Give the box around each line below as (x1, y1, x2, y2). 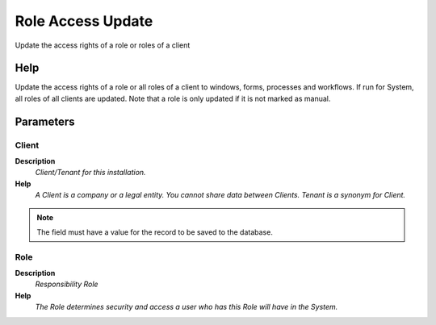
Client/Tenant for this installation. (35, 168, 146, 177)
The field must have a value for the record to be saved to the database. (36, 227, 274, 237)
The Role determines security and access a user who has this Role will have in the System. (35, 302, 338, 312)
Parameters (15, 115, 75, 128)
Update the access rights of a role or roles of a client (15, 40, 191, 50)
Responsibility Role (35, 279, 99, 290)
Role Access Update (15, 12, 153, 30)
